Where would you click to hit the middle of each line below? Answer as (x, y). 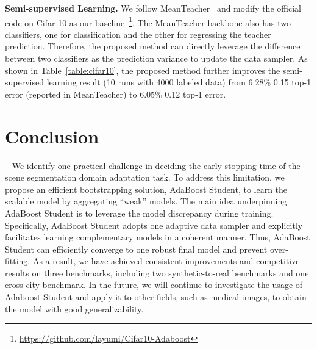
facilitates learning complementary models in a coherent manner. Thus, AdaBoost (158, 237)
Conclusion (52, 136)
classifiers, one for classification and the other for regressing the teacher (138, 34)
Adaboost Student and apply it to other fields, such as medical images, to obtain (156, 297)
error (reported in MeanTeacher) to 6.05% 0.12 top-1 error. (116, 94)
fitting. (18, 261)
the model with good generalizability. (74, 308)
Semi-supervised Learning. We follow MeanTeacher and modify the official (153, 8)
